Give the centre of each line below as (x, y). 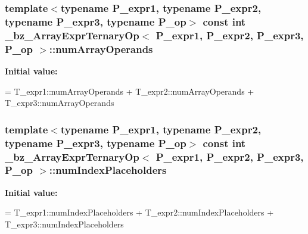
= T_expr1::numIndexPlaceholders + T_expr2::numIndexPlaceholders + (139, 212)
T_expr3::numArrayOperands (60, 103)
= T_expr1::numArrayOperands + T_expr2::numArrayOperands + (130, 91)
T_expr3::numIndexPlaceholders (64, 224)
